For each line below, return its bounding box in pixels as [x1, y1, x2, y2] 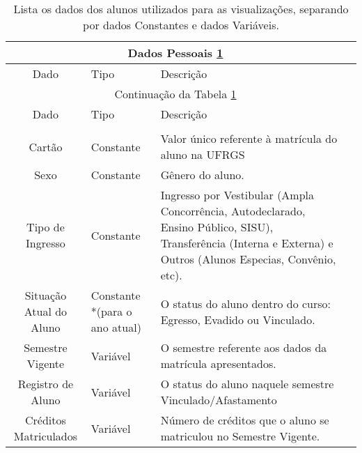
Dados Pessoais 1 [127, 45, 223, 61]
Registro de [17, 376, 74, 392]
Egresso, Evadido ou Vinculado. [160, 311, 315, 328]
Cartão [29, 138, 63, 155]
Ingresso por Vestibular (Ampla [160, 187, 315, 203]
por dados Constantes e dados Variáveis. [83, 17, 279, 33]
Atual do [24, 303, 68, 319]
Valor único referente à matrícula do [160, 130, 338, 146]
